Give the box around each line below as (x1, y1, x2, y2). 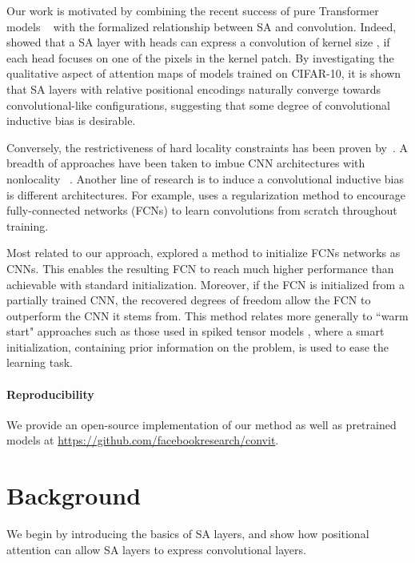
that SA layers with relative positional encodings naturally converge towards (6, 80, 381, 97)
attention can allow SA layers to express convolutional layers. (6, 541, 306, 557)
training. (6, 217, 49, 234)
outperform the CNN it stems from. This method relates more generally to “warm (6, 307, 409, 324)
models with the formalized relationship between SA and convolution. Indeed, (6, 18, 397, 34)
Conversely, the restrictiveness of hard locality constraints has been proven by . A (6, 139, 409, 155)
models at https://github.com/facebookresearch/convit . (6, 432, 279, 448)
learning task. (6, 354, 73, 371)
